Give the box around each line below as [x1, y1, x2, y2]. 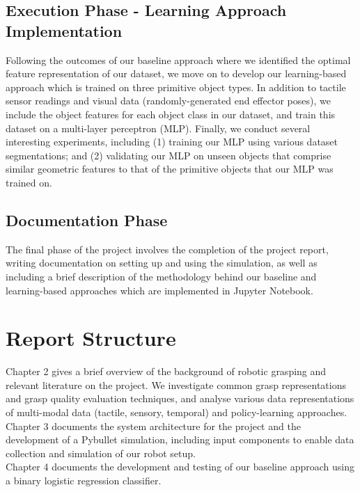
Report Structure [6, 324, 176, 352]
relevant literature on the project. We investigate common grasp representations [6, 377, 347, 392]
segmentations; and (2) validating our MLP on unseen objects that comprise [6, 148, 331, 162]
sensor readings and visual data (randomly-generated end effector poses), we [6, 93, 331, 108]
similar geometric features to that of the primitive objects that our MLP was [6, 161, 334, 176]
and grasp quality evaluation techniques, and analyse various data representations [6, 391, 354, 406]
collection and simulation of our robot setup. [6, 445, 196, 460]
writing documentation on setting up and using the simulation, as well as [6, 255, 318, 270]
